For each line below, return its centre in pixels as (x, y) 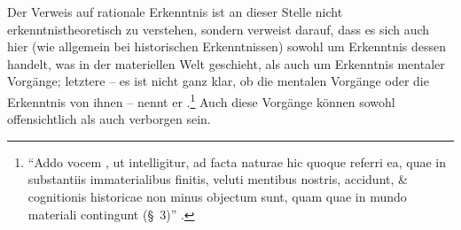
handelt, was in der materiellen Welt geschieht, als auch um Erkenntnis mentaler (226, 63)
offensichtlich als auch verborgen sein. (109, 119)
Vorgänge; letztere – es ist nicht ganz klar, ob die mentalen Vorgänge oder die (218, 81)
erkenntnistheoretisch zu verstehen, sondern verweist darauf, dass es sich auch (219, 29)
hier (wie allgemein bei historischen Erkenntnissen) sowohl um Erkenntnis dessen (227, 46)
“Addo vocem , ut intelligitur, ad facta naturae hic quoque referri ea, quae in (237, 161)
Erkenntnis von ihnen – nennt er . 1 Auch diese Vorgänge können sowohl (201, 100)
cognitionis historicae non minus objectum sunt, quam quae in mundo (217, 196)
